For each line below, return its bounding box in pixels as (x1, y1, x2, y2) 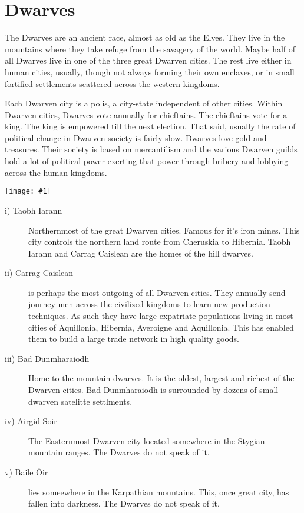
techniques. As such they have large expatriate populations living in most (28, 309, 293, 322)
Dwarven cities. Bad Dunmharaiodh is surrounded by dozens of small (28, 384, 279, 396)
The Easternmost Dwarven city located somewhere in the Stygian (28, 434, 265, 447)
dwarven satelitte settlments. (28, 395, 133, 407)
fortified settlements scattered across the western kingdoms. (5, 77, 220, 89)
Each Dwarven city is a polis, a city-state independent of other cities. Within (5, 97, 283, 109)
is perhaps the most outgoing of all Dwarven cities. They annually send (28, 286, 286, 298)
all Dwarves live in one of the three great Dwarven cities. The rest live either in (5, 54, 292, 66)
